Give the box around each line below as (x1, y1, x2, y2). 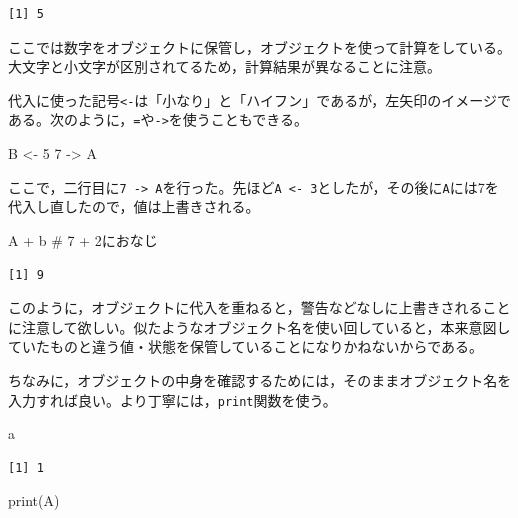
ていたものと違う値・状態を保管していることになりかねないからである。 (8, 336, 484, 357)
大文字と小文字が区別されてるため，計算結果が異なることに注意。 (8, 56, 441, 77)
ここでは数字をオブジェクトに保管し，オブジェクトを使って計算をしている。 (8, 36, 511, 57)
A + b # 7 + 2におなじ (8, 229, 158, 250)
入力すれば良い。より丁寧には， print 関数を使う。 (8, 389, 337, 410)
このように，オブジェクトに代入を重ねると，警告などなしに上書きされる (8, 297, 483, 318)
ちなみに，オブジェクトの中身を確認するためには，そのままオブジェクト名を (8, 369, 512, 390)
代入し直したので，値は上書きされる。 (8, 196, 260, 217)
